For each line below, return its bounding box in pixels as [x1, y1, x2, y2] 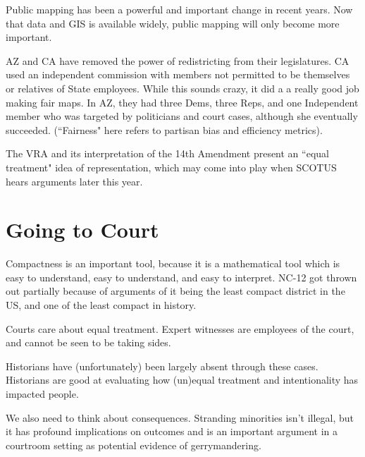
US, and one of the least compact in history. [6, 298, 197, 312]
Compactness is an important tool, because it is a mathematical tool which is [6, 256, 340, 271]
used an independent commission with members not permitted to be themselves [6, 67, 350, 82]
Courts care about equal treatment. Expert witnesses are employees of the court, [6, 321, 354, 336]
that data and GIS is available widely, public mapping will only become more [6, 16, 340, 30]
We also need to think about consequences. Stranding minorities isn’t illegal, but [6, 410, 354, 425]
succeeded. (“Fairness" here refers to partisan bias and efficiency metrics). [6, 122, 323, 137]
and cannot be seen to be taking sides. [6, 335, 171, 350]
